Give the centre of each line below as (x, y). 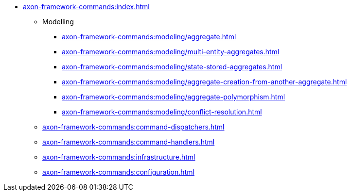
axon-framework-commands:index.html (86, 7)
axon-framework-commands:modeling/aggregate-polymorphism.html (174, 97)
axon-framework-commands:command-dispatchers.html (133, 127)
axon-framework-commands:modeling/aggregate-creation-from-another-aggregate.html (204, 82)
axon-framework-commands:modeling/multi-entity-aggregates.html (171, 52)
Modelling (58, 22)
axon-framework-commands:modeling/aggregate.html (149, 37)
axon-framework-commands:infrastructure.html (119, 157)
